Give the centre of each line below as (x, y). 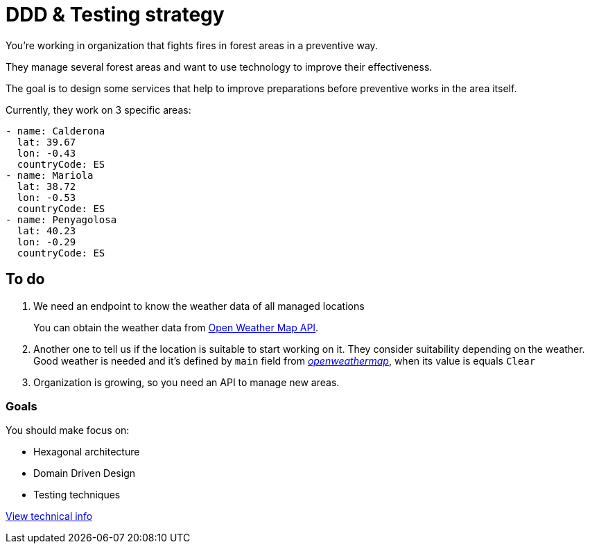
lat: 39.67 (46, 142)
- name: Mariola (50, 175)
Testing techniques (77, 495)
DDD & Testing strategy (115, 15)
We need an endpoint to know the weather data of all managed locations (199, 306)
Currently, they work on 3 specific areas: (98, 110)
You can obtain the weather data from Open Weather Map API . (176, 327)
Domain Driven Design (84, 473)
